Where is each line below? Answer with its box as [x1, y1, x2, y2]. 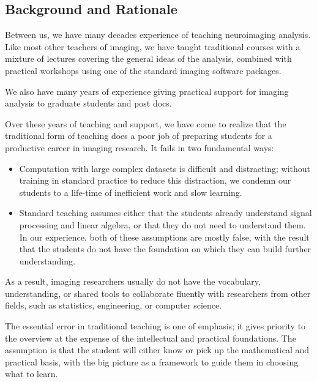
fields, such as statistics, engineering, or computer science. [5, 299, 222, 312]
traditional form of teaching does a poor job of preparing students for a [5, 129, 272, 142]
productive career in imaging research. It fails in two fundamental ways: [5, 141, 274, 154]
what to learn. [5, 367, 58, 380]
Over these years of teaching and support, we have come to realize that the [5, 117, 286, 130]
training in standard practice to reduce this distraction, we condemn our [19, 174, 291, 187]
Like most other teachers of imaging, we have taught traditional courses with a [5, 40, 300, 53]
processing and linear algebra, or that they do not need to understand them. [19, 218, 306, 231]
